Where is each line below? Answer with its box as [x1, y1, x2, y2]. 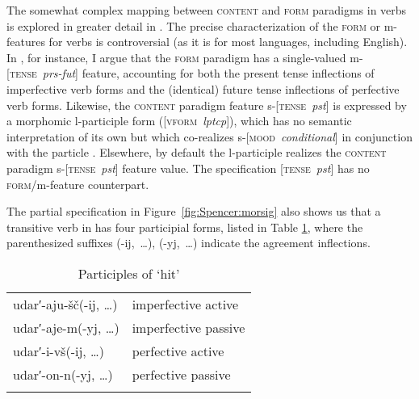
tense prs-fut [9, 65, 76, 82]
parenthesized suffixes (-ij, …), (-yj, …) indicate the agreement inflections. [6, 234, 371, 251]
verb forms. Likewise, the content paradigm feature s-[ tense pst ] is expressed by [6, 96, 407, 113]
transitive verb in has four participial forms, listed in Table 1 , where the [6, 218, 363, 235]
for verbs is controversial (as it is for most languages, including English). [48, 33, 408, 50]
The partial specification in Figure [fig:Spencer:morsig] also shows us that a [6, 203, 381, 220]
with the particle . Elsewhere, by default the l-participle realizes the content [6, 144, 387, 161]
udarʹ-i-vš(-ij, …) [13, 341, 105, 360]
